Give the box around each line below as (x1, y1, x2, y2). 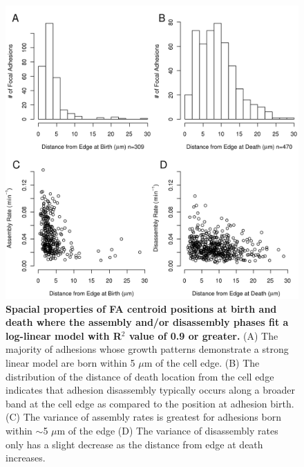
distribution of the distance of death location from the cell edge (6, 369, 274, 383)
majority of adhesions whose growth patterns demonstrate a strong (6, 342, 289, 356)
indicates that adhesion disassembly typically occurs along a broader (6, 383, 296, 397)
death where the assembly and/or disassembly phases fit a (6, 315, 289, 329)
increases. (6, 450, 46, 465)
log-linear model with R (6, 328, 122, 342)
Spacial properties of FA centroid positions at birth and (6, 301, 277, 315)
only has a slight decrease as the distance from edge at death (6, 437, 263, 451)
